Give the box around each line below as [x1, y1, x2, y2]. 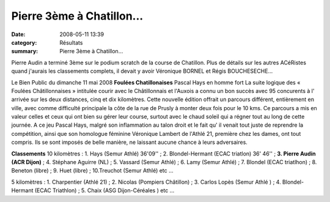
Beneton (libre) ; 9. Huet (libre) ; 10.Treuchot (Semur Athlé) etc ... [11, 167, 174, 174]
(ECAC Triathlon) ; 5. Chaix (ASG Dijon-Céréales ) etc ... [34, 187, 175, 194]
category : [11, 39, 37, 46]
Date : [11, 31, 26, 38]
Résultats [59, 39, 83, 46]
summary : [11, 48, 38, 55]
